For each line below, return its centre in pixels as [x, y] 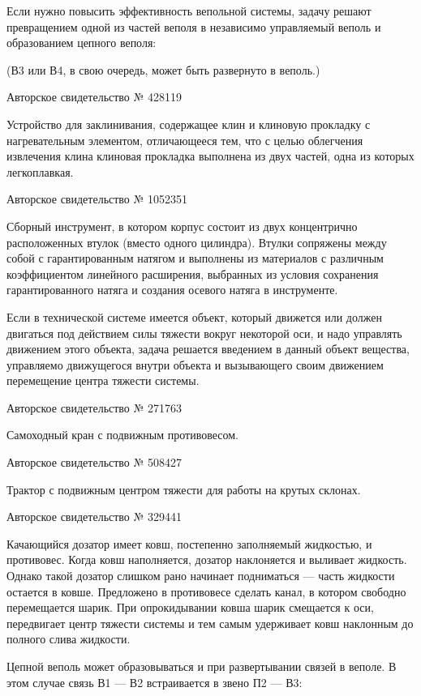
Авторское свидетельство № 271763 [95, 407]
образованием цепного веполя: [82, 43]
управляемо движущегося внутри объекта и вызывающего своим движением [195, 364]
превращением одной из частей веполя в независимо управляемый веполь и [194, 26]
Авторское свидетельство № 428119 [95, 97]
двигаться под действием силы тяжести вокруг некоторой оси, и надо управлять [204, 333]
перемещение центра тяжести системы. [103, 380]
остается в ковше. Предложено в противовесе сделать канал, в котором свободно [206, 591]
